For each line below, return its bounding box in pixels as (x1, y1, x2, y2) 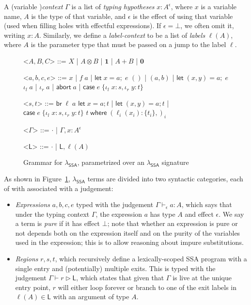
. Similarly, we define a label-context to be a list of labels (39, 30, 205, 40)
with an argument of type (53, 291, 129, 302)
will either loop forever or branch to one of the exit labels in (58, 282, 237, 292)
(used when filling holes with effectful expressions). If (4, 20, 161, 31)
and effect (185, 209, 214, 219)
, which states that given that (76, 273, 164, 283)
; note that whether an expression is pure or (107, 218, 238, 228)
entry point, (15, 282, 51, 292)
